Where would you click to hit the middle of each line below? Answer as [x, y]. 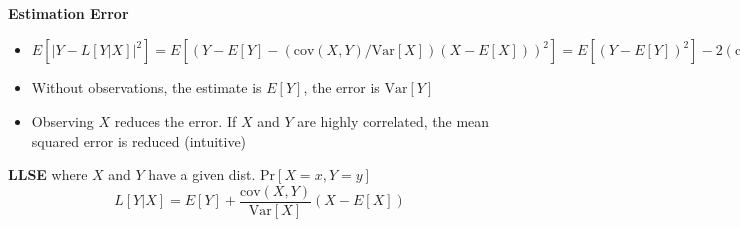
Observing [62, 121]
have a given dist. [202, 174]
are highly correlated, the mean [393, 121]
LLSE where [48, 174]
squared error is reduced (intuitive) [139, 140]
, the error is [341, 87]
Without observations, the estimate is [146, 87]
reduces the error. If [175, 121]
